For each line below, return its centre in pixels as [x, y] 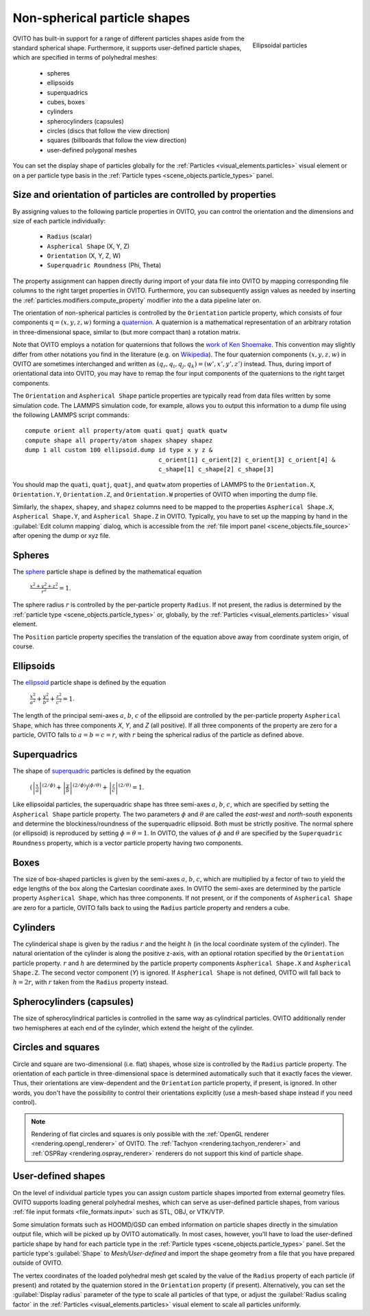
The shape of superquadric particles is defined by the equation [102, 771]
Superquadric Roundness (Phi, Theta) [104, 265]
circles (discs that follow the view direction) [109, 131]
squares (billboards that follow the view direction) [117, 140]
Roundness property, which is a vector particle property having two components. [128, 843]
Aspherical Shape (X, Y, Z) [88, 246]
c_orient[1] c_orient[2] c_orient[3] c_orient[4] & [247, 460]
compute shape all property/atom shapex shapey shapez [119, 440]
